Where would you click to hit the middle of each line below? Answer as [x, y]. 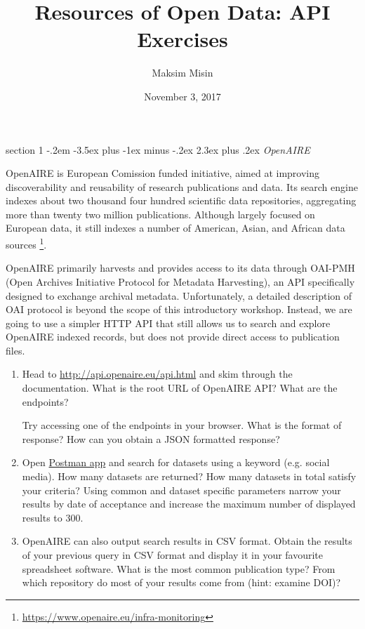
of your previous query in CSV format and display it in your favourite [173, 555]
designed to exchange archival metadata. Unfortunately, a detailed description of [179, 295]
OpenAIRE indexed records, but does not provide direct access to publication [173, 337]
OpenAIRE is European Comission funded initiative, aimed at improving [163, 173]
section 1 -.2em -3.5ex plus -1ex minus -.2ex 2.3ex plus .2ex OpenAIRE [158, 149]
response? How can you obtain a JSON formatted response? [151, 438]
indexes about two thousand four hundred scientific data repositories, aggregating [181, 200]
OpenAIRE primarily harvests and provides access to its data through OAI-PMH [180, 268]
